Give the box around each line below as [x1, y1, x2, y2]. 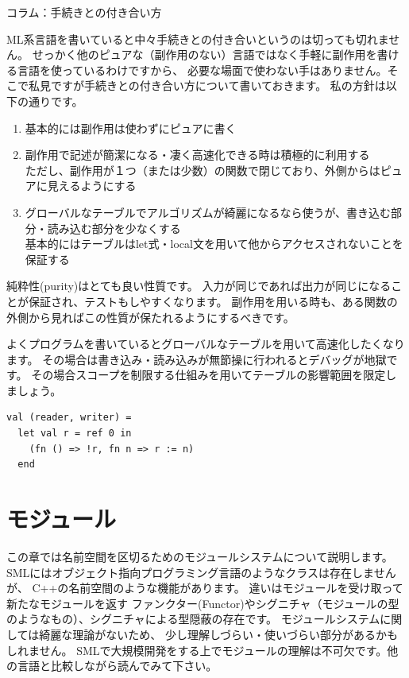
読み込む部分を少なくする [47, 219, 181, 236]
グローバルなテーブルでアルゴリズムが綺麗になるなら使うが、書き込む [25, 203, 392, 220]
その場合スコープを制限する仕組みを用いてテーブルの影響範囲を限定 [31, 366, 386, 383]
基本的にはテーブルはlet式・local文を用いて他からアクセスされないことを [25, 235, 403, 252]
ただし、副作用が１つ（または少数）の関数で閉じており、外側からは [25, 161, 380, 178]
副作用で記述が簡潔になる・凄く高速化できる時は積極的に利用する [25, 146, 370, 163]
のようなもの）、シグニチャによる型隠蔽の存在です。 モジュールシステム [6, 610, 380, 627]
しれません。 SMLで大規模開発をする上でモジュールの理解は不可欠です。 [6, 641, 388, 658]
